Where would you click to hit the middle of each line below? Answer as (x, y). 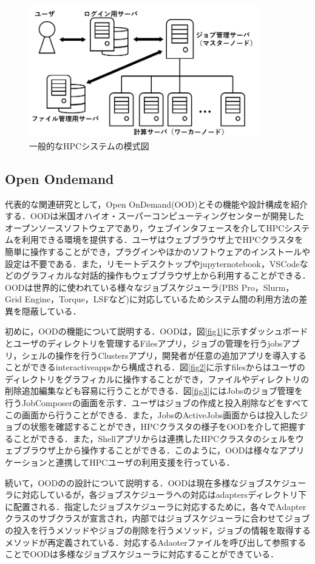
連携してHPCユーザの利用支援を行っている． (145, 462)
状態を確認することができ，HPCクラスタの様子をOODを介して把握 (164, 426)
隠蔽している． (51, 311)
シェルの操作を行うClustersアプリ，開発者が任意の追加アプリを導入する (164, 355)
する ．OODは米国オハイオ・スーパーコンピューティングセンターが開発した (155, 216)
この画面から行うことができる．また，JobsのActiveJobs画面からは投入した (152, 414)
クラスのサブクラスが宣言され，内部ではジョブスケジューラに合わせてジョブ (157, 518)
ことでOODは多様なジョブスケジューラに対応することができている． (142, 554)
